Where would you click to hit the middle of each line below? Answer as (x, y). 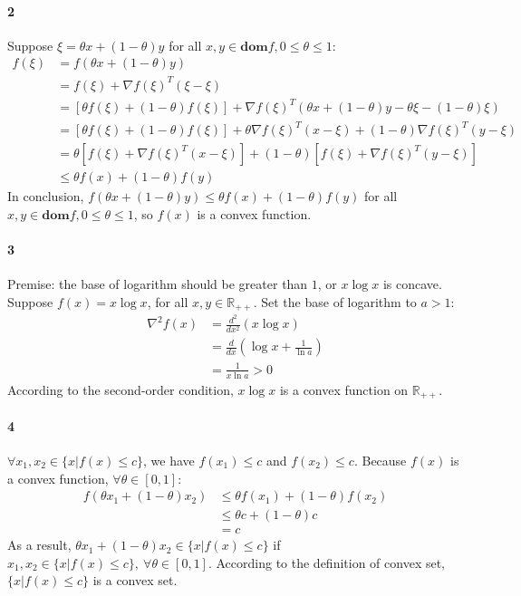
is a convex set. (135, 580)
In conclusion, (46, 196)
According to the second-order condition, (121, 389)
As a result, (39, 545)
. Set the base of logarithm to (335, 301)
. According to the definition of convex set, (327, 562)
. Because (380, 461)
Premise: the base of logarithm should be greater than (158, 284)
